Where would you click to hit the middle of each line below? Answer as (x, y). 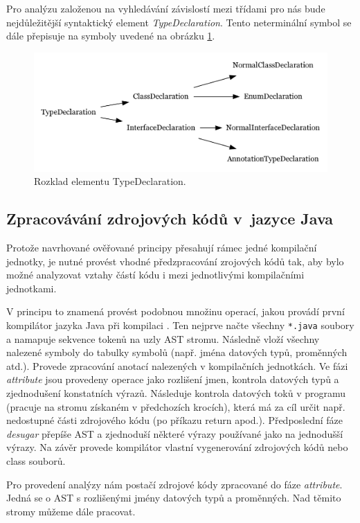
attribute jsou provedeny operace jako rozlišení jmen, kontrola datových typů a (173, 379)
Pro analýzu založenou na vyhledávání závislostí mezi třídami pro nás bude (166, 8)
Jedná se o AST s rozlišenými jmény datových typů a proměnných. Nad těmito (174, 498)
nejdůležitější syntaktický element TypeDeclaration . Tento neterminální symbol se (179, 22)
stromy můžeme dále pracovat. (71, 511)
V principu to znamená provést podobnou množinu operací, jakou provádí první (175, 311)
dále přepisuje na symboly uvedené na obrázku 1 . (111, 36)
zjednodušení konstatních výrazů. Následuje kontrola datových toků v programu (176, 393)
